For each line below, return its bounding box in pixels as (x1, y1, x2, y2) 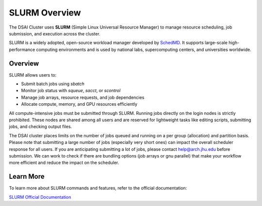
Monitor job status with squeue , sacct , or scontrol (21, 88, 121, 94)
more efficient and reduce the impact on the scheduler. (9, 160, 119, 166)
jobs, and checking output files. (9, 124, 72, 129)
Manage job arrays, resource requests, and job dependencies (21, 95, 145, 100)
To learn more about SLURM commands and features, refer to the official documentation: (9, 185, 187, 191)
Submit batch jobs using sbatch (21, 81, 85, 87)
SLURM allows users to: (9, 72, 57, 78)
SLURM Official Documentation (9, 194, 71, 200)
